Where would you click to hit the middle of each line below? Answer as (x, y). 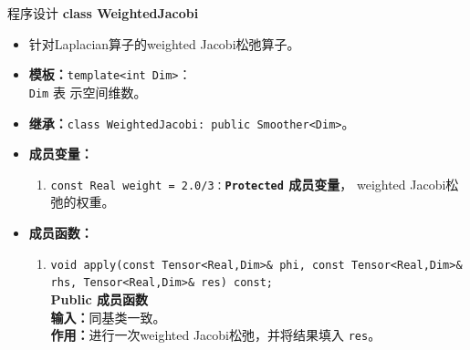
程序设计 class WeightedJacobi (103, 13)
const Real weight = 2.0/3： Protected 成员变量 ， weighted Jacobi (248, 184)
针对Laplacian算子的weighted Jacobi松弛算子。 (164, 43)
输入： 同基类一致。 (108, 317)
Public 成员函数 (99, 299)
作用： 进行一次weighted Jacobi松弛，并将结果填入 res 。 (216, 335)
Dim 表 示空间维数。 (88, 92)
